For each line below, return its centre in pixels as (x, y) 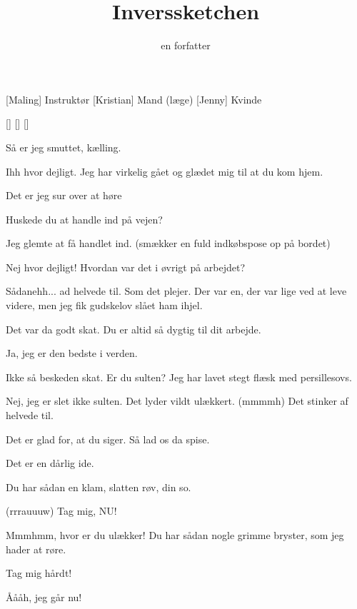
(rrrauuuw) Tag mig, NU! (61, 511)
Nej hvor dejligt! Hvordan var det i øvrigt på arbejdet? (126, 267)
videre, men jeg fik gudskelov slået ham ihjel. (104, 305)
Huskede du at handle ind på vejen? (84, 219)
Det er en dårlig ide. (50, 463)
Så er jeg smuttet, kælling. (64, 147)
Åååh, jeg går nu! (44, 597)
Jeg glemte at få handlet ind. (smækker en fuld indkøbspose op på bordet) (168, 243)
